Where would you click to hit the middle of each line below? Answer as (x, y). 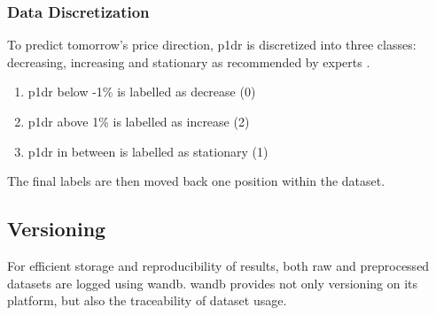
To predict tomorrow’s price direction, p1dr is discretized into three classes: (212, 45)
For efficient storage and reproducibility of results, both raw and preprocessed (218, 265)
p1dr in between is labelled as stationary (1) (148, 151)
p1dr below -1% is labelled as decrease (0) (142, 92)
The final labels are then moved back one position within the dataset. (196, 181)
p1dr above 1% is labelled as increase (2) (139, 121)
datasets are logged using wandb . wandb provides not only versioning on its (213, 283)
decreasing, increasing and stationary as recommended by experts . (189, 61)
